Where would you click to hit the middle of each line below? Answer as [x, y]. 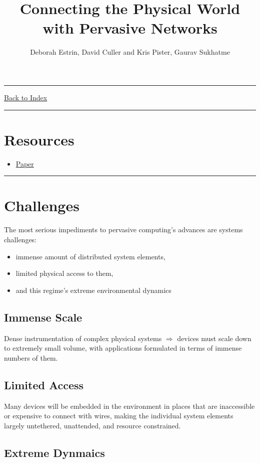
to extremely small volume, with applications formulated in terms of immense [123, 348]
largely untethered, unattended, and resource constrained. [92, 425]
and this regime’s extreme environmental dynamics [93, 290]
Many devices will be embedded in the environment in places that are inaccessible [129, 406]
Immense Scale [43, 317]
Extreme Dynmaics [54, 452]
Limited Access [44, 384]
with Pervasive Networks [130, 28]
